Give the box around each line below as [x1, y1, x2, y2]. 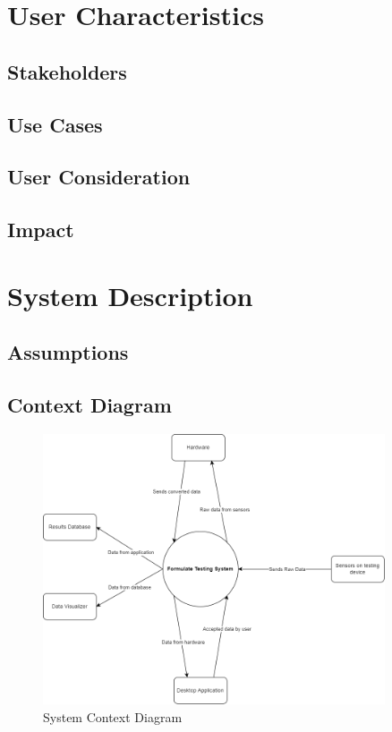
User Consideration [7, 163, 191, 191]
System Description [7, 277, 253, 313]
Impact [7, 216, 74, 243]
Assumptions [7, 338, 129, 366]
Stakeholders [7, 57, 127, 85]
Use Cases [7, 110, 103, 138]
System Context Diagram [43, 707, 183, 726]
